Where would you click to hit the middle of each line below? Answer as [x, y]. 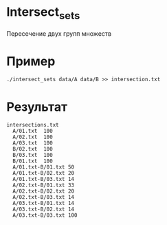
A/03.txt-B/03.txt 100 [45, 215]
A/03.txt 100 [33, 143]
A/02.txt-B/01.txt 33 [44, 185]
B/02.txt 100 [33, 149]
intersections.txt [33, 125]
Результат [37, 107]
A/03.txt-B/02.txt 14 [44, 210]
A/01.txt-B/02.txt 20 [44, 173]
